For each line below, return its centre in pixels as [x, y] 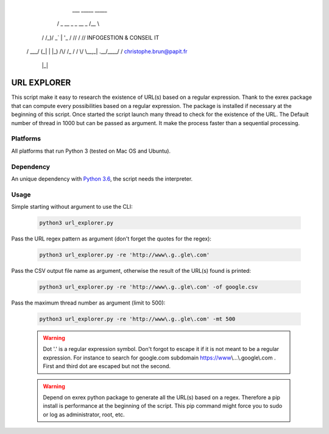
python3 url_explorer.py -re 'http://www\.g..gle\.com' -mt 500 [137, 319]
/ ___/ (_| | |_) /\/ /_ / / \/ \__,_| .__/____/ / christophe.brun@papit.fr [107, 51]
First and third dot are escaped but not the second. [107, 366]
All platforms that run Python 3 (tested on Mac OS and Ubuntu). [91, 151]
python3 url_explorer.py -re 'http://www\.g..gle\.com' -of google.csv [149, 287]
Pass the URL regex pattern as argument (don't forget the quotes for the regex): [111, 239]
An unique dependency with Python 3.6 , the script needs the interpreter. [102, 179]
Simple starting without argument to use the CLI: [72, 207]
